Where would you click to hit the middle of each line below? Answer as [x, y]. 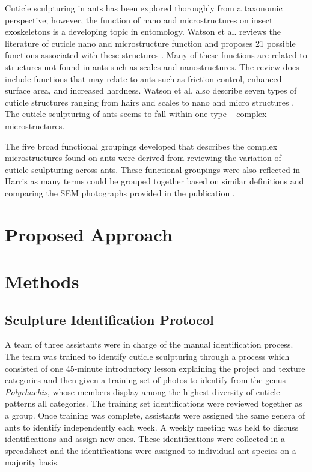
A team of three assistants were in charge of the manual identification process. [149, 344]
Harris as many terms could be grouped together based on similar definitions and [154, 181]
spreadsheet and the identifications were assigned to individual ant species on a [151, 450]
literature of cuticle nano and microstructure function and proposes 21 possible [150, 43]
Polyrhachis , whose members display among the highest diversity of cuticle [142, 391]
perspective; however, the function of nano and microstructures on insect [139, 20]
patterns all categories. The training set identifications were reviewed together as [154, 403]
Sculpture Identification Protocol [109, 319]
